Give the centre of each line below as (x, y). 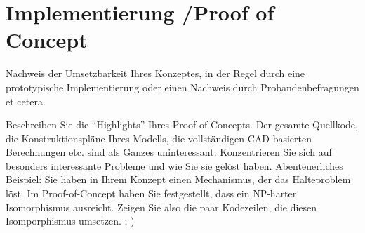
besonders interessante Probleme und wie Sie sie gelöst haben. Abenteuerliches (174, 165)
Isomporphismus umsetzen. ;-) (70, 221)
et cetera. (26, 101)
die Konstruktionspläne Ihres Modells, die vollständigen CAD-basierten (159, 138)
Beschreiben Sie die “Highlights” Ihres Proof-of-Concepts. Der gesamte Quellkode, (182, 125)
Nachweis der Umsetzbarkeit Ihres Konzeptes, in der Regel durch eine (155, 73)
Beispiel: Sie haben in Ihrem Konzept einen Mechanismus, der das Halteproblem (178, 179)
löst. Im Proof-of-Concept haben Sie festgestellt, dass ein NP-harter (151, 193)
